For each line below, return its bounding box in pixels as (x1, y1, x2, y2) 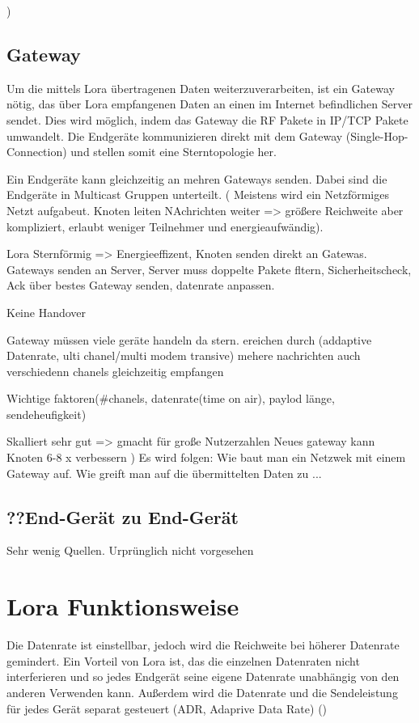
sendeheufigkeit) (6, 405, 87, 422)
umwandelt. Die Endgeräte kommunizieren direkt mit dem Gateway (6, 127, 343, 144)
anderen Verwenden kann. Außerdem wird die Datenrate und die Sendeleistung (6, 683, 398, 700)
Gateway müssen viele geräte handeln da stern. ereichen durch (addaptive (6, 331, 372, 348)
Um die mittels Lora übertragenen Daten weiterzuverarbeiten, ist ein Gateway (6, 79, 395, 96)
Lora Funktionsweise (6, 590, 239, 623)
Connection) (6, 143, 67, 160)
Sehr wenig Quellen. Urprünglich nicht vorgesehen (6, 542, 254, 559)
